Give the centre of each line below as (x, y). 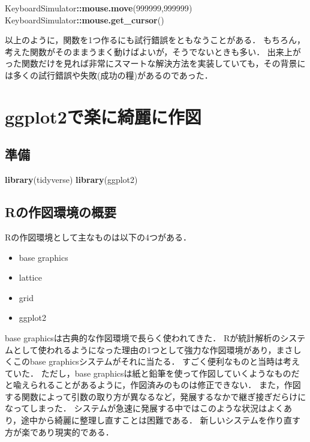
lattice (30, 277)
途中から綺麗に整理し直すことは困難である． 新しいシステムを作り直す (161, 420)
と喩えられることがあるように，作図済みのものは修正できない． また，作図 (153, 385)
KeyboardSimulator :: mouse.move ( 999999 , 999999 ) (99, 8)
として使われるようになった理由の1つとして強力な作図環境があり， (145, 349)
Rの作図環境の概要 (61, 212)
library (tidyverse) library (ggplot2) (71, 180)
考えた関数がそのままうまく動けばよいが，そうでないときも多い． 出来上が (153, 51)
